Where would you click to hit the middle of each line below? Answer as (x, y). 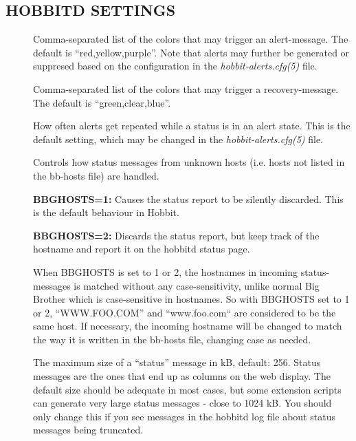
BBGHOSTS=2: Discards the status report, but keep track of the (176, 235)
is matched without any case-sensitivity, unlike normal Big (197, 285)
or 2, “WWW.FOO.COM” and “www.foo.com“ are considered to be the (185, 312)
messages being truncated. (88, 430)
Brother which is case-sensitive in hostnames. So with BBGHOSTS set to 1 (191, 299)
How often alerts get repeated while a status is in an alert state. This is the (192, 126)
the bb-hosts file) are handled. (96, 175)
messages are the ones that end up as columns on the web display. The (182, 376)
